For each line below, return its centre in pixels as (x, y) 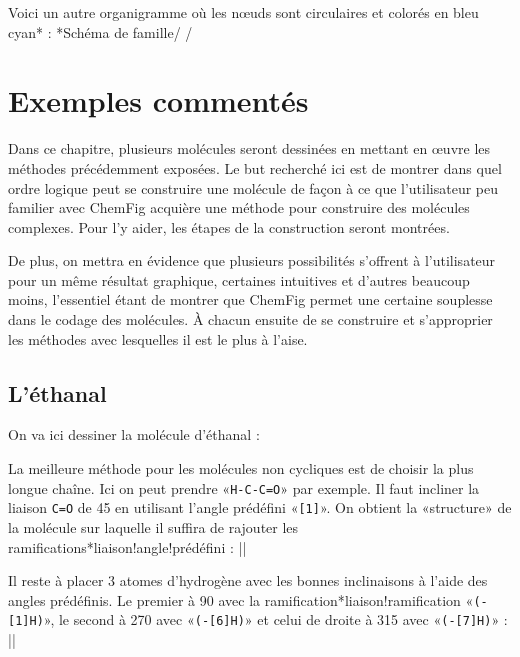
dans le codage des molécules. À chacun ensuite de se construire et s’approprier (250, 319)
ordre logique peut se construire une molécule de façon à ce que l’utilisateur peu (253, 187)
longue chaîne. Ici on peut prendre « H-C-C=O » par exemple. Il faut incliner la (244, 487)
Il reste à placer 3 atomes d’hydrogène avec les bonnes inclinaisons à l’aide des (248, 580)
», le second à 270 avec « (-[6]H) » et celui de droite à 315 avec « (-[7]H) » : (275, 619)
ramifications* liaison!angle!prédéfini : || (127, 546)
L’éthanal (57, 392)
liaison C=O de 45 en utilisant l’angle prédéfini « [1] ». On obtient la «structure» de (260, 507)
